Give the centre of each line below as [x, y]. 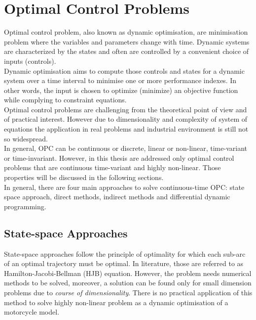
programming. [25, 206]
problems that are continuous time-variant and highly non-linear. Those [112, 167]
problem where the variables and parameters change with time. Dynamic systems [127, 41]
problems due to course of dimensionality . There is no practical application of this [128, 292]
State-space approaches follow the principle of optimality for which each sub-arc [125, 253]
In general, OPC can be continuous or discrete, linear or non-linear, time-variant [126, 148]
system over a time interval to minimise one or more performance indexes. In [120, 80]
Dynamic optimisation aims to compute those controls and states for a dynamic [124, 70]
